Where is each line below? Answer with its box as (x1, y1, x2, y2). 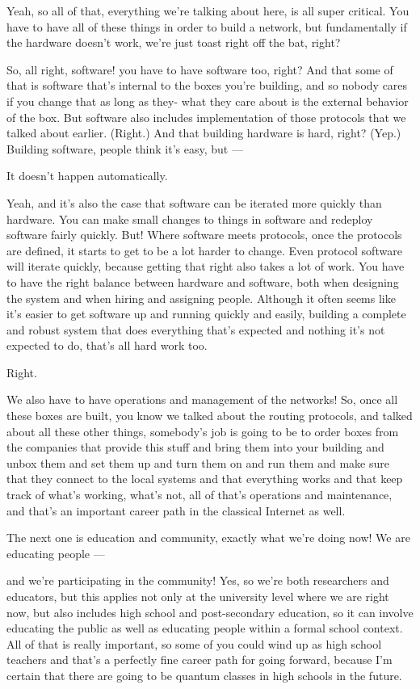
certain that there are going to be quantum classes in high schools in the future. (6, 666, 402, 683)
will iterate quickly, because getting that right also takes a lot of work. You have (6, 258, 405, 275)
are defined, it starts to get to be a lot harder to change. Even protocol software (6, 242, 402, 258)
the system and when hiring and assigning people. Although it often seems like (6, 289, 396, 306)
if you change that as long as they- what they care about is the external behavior (6, 92, 409, 109)
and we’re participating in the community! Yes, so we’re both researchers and (6, 572, 389, 589)
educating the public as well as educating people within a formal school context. (6, 620, 403, 636)
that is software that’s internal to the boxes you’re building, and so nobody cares (6, 77, 408, 94)
